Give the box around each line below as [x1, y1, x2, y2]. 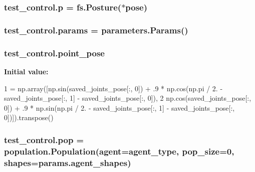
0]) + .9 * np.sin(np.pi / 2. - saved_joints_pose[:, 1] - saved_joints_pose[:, [4, 102, 235, 113]
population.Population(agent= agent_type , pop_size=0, [4, 145, 234, 157]
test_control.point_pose [4, 46, 105, 59]
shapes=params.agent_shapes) [4, 156, 131, 169]
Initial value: [4, 66, 49, 76]
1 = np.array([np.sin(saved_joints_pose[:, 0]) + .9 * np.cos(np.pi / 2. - [4, 83, 223, 93]
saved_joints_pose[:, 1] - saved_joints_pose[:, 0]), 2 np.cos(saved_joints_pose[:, [4, 93, 251, 103]
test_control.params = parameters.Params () [4, 23, 188, 36]
